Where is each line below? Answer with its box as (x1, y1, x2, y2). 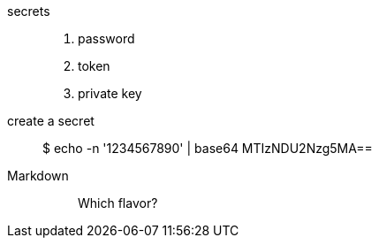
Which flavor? (78, 195, 158, 211)
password (78, 31, 135, 46)
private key (78, 86, 142, 101)
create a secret (7, 113, 95, 128)
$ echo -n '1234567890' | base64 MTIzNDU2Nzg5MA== (42, 141, 373, 156)
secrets (7, 4, 50, 19)
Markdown (7, 168, 69, 183)
